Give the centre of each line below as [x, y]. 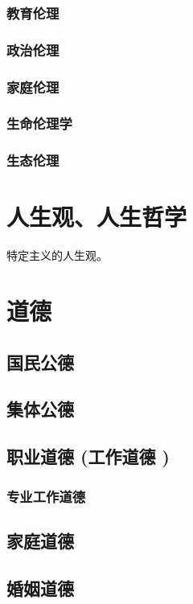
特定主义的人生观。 [57, 255]
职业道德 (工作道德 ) [88, 456]
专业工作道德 [46, 496]
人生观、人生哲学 [97, 217]
